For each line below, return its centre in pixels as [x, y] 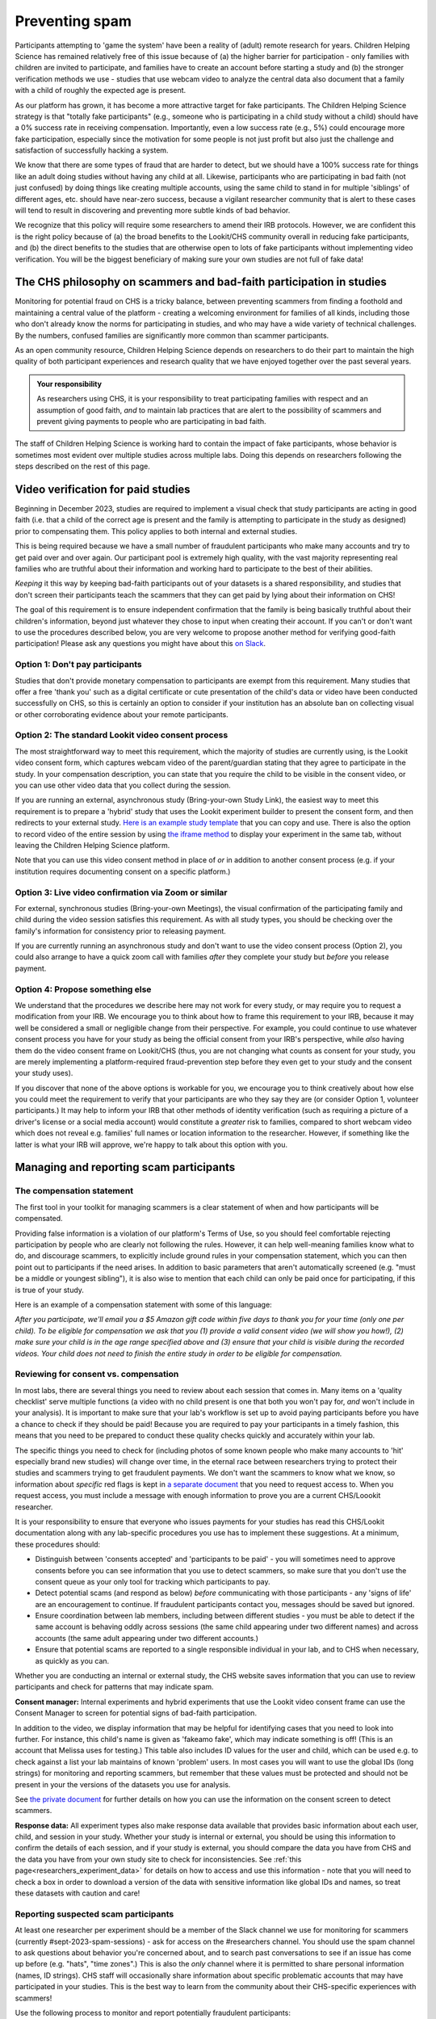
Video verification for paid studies [103, 489]
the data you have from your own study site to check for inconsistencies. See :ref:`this [158, 1859]
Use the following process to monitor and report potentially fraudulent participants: [153, 2013]
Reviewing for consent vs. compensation [97, 1375]
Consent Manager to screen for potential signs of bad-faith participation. [136, 1713]
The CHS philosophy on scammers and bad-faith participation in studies [201, 282]
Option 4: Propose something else [83, 989]
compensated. [39, 1219]
